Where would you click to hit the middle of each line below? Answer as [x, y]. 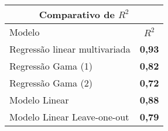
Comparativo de [77, 14]
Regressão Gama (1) [51, 66]
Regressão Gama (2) [51, 83]
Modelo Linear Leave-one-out [69, 117]
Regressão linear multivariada [70, 49]
